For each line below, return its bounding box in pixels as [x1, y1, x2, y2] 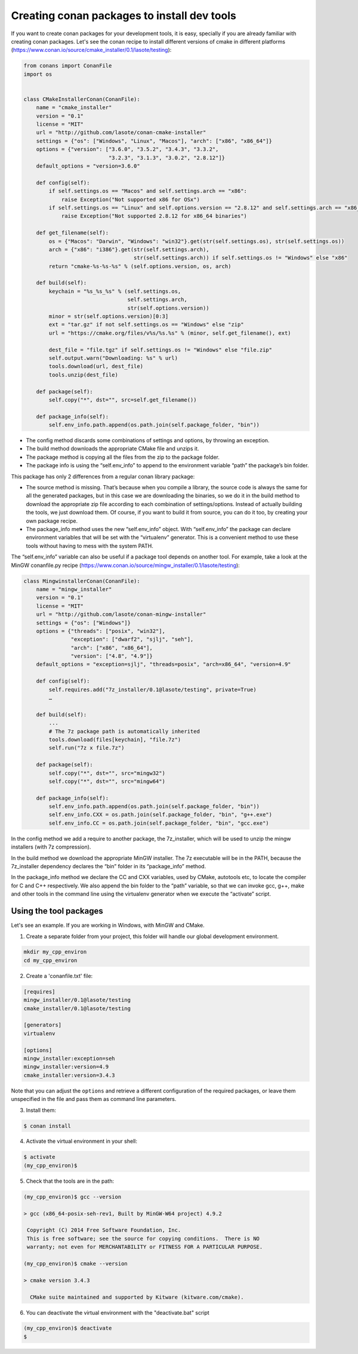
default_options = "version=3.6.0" [36, 163, 140, 169]
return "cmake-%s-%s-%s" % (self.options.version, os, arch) [48, 263, 232, 270]
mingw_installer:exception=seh [23, 1055, 116, 1062]
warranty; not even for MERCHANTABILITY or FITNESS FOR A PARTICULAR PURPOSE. [27, 1244, 263, 1250]
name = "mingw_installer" [36, 585, 112, 593]
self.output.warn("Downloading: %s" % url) [48, 354, 178, 361]
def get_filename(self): [36, 230, 109, 236]
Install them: [26, 1106, 56, 1114]
